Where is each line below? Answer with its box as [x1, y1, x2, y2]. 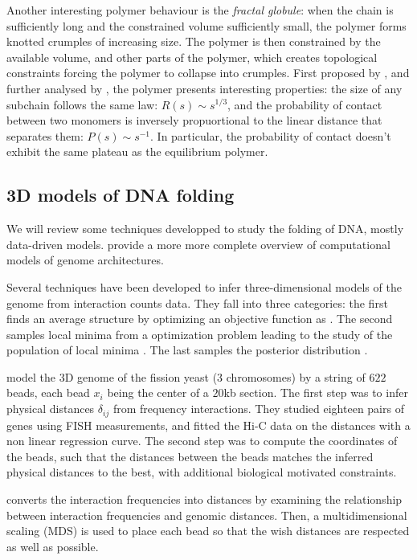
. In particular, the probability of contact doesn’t [150, 127, 391, 144]
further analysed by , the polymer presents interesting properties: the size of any [6, 80, 403, 96]
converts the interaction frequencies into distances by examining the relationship [6, 490, 403, 507]
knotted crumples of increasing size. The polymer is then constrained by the [6, 33, 381, 50]
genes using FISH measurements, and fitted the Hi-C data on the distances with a [6, 416, 411, 433]
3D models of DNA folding [6, 182, 235, 207]
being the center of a [107, 384, 209, 401]
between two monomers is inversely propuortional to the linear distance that [6, 112, 382, 129]
